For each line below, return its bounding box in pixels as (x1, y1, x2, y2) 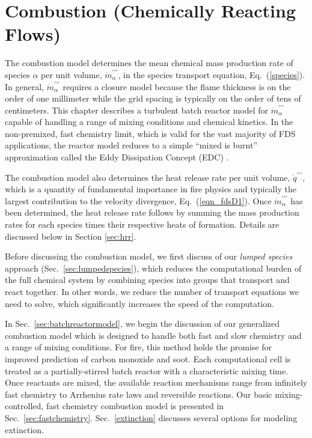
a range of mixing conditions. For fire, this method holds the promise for (5, 341, 272, 353)
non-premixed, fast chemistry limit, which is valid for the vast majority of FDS (5, 127, 296, 139)
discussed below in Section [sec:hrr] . (5, 230, 136, 242)
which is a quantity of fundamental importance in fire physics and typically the (5, 183, 296, 195)
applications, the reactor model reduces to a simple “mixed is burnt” (5, 139, 258, 151)
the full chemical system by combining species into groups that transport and (5, 273, 290, 286)
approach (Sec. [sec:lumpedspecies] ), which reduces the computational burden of (5, 261, 302, 274)
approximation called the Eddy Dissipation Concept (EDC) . (5, 151, 229, 163)
